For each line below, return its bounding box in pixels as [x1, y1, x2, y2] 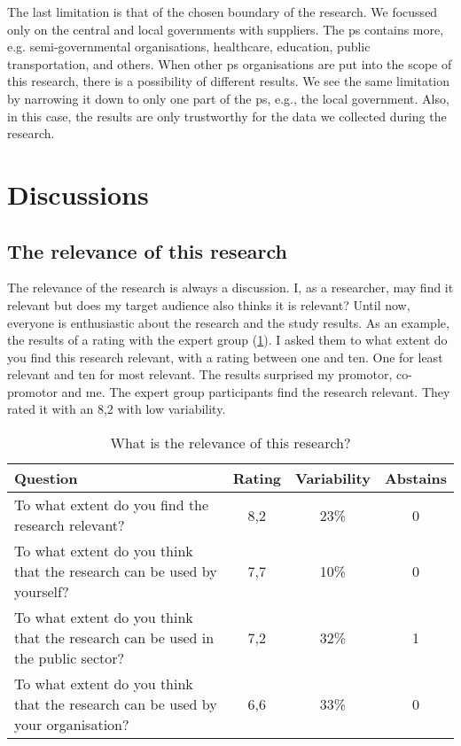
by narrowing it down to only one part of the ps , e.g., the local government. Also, [7, 89, 449, 107]
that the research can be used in [14, 627, 215, 649]
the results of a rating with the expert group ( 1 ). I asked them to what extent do [7, 330, 448, 349]
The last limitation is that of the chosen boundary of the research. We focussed [7, 3, 438, 20]
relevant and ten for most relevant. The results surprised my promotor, [7, 365, 393, 384]
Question [14, 468, 78, 489]
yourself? [14, 581, 69, 602]
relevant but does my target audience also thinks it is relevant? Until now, [7, 295, 410, 314]
